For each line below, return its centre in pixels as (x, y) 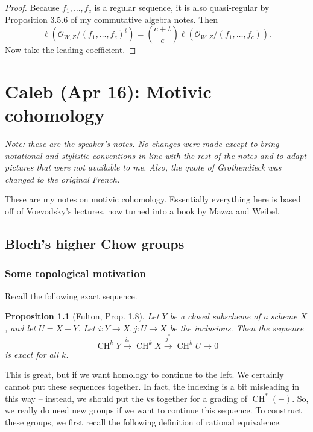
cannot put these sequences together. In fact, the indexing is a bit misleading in (152, 386)
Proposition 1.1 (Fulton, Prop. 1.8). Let (82, 316)
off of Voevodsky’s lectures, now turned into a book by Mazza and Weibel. (142, 211)
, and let (21, 327)
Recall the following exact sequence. (71, 296)
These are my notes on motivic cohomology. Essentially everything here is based (153, 199)
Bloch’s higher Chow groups (95, 244)
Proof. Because (32, 7)
